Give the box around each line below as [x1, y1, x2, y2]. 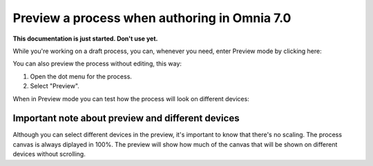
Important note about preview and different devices [12, 112, 240, 124]
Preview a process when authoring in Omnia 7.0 [12, 10, 291, 25]
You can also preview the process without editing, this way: [12, 59, 182, 68]
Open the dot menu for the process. [30, 72, 133, 81]
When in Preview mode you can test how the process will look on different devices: [12, 94, 250, 103]
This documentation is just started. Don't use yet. [12, 34, 158, 43]
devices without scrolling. [12, 150, 86, 158]
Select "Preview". [30, 82, 79, 90]
